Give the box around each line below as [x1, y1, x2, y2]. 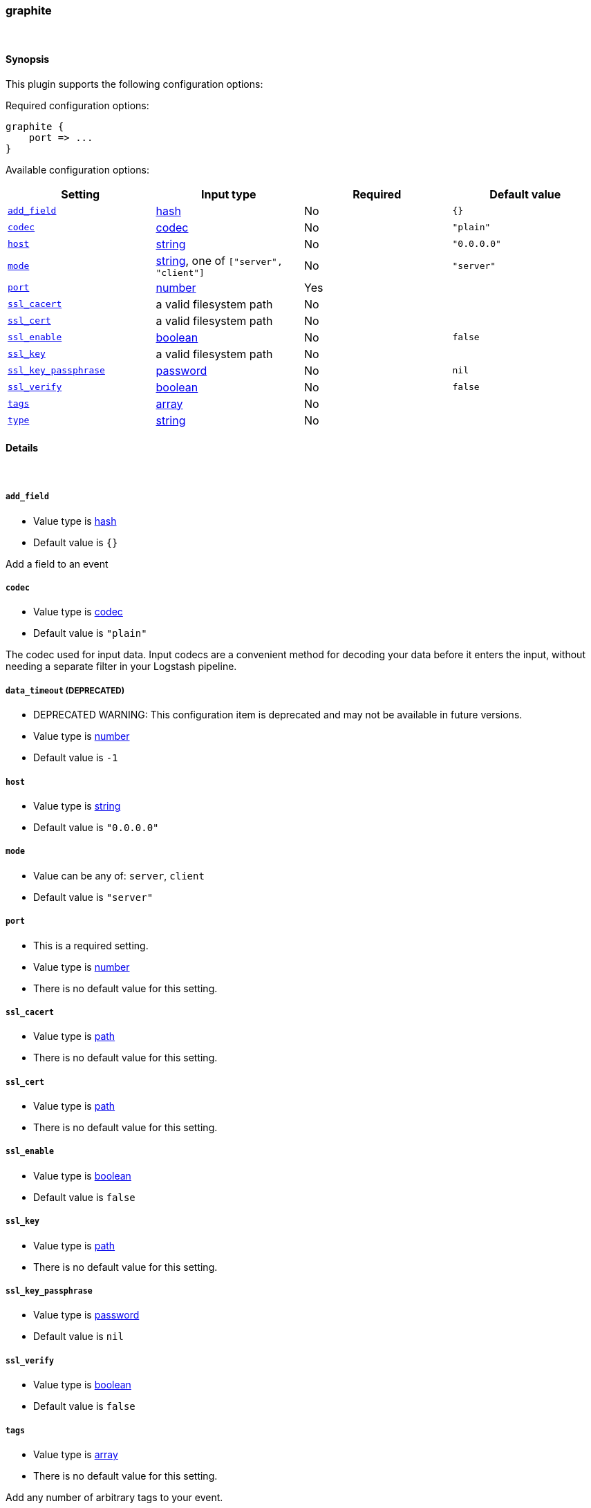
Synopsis [6, 53, 50, 65]
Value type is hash [33, 514, 117, 527]
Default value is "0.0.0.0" [33, 821, 159, 833]
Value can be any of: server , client [33, 869, 205, 882]
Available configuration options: [6, 163, 149, 176]
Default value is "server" [33, 891, 153, 903]
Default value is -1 [33, 752, 118, 764]
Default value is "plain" [33, 627, 147, 640]
